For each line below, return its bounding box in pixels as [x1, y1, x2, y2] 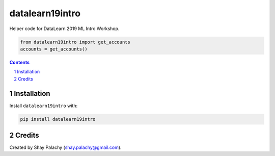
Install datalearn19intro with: [9, 102, 78, 109]
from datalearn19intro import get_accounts [20, 39, 131, 45]
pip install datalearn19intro [20, 116, 96, 122]
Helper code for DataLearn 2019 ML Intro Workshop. [9, 25, 120, 32]
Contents [9, 59, 30, 65]
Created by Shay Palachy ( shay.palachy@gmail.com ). [9, 144, 122, 150]
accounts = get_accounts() [20, 46, 88, 52]
